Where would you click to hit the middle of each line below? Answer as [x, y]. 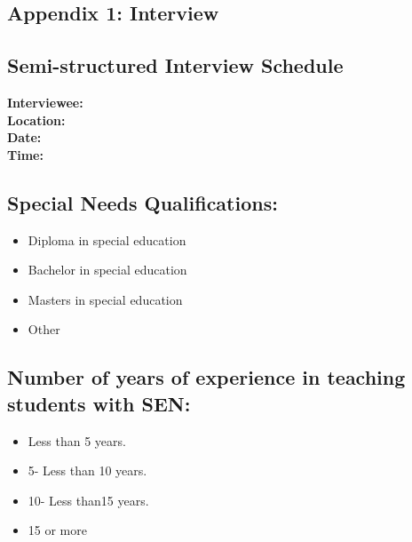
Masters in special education [105, 299]
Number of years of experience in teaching [206, 377]
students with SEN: [99, 403]
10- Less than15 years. [88, 500]
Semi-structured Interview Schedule [175, 65]
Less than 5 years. [77, 440]
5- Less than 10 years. [87, 470]
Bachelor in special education [107, 270]
